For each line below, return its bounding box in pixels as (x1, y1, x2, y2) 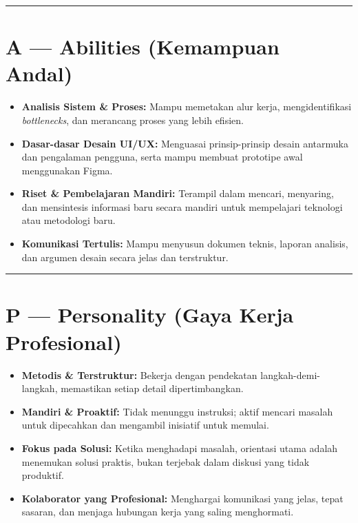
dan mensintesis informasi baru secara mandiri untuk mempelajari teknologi (21, 199, 343, 214)
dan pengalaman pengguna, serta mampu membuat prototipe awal (21, 150, 303, 164)
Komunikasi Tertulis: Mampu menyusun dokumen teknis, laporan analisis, (21, 236, 348, 251)
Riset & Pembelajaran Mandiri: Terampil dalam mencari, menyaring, (21, 186, 334, 201)
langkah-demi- (260, 367, 320, 382)
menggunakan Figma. (21, 163, 113, 177)
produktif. (21, 468, 64, 482)
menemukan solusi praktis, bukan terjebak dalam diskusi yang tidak (21, 454, 310, 469)
